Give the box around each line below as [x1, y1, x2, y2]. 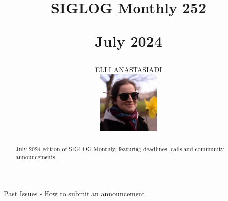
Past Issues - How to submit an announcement [4, 188, 145, 199]
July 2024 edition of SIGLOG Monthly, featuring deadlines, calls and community [15, 144, 224, 152]
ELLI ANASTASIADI [95, 64, 162, 74]
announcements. [15, 152, 57, 161]
